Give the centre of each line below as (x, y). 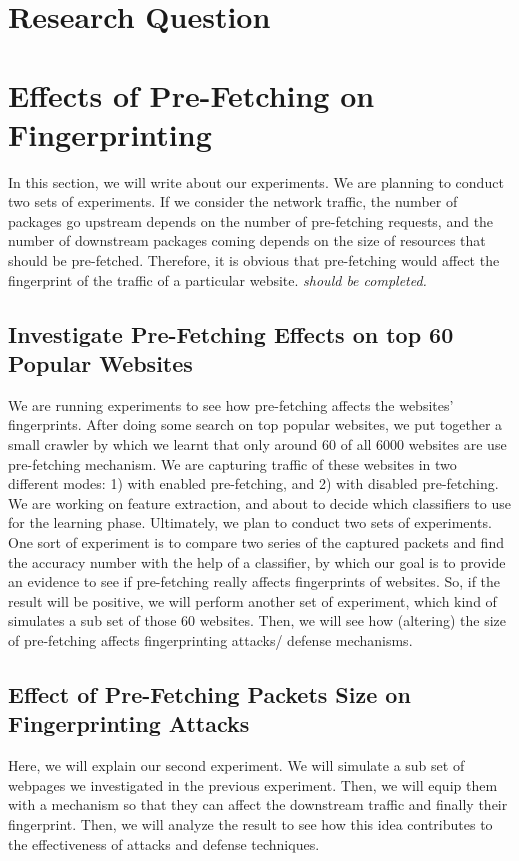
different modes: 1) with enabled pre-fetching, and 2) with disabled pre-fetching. (253, 483)
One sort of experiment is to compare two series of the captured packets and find (256, 542)
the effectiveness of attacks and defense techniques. (164, 843)
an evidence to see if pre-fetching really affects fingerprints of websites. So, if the (254, 581)
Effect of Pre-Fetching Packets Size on (209, 693)
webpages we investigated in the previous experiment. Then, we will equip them (253, 784)
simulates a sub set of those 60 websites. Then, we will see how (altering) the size (257, 620)
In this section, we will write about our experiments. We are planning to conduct (256, 181)
